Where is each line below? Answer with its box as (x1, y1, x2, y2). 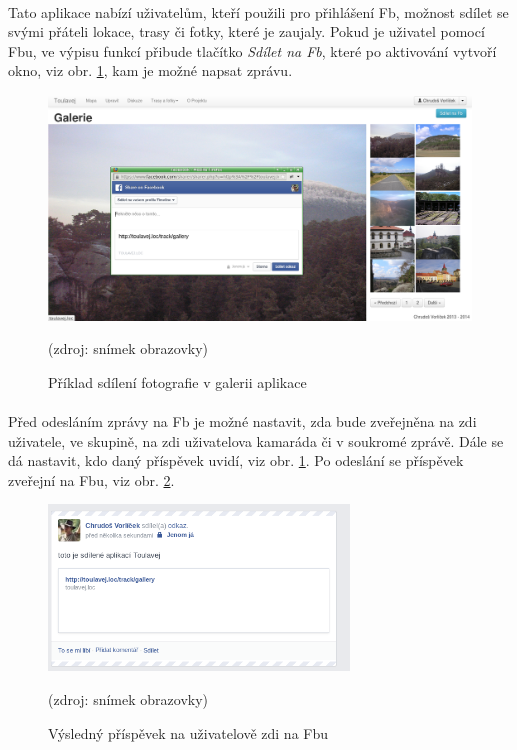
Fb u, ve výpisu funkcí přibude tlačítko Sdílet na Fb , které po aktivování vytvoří (8, 40, 497, 61)
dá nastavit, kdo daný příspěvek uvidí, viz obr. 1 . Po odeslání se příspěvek (8, 450, 464, 471)
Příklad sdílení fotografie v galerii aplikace (48, 371, 307, 392)
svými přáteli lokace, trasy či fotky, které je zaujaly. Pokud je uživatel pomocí (8, 21, 485, 42)
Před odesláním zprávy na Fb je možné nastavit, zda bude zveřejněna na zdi (8, 411, 477, 431)
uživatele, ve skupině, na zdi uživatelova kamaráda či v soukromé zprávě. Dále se (8, 430, 504, 451)
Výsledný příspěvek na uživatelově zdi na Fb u (48, 722, 329, 743)
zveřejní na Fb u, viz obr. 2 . (8, 469, 175, 490)
